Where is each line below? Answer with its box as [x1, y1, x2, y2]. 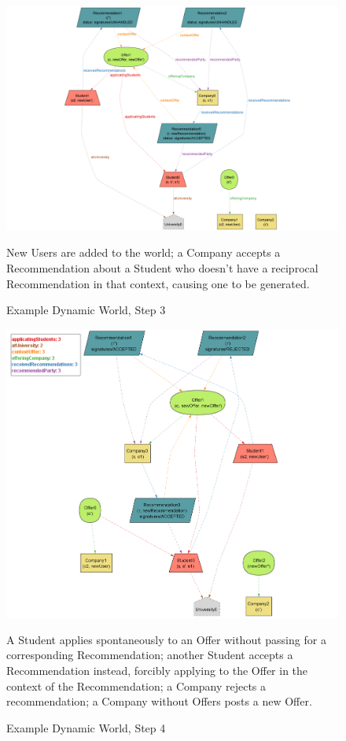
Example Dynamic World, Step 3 [6, 302, 166, 318]
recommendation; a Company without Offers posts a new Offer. [6, 693, 312, 710]
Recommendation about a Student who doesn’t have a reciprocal [6, 260, 318, 276]
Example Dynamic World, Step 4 [6, 719, 166, 735]
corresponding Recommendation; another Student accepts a [6, 647, 293, 663]
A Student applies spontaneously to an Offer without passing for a [6, 631, 326, 647]
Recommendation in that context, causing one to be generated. [6, 275, 310, 291]
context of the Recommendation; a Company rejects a [6, 677, 267, 694]
